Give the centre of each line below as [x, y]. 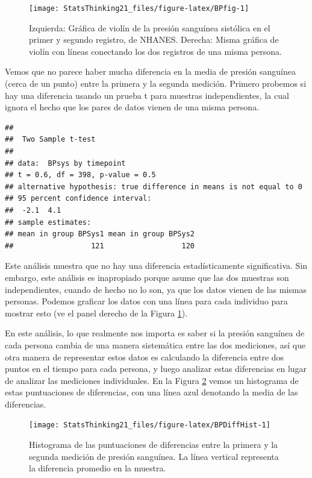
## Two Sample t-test [50, 140]
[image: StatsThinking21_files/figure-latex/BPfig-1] [139, 8]
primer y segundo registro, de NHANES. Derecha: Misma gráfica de [154, 39]
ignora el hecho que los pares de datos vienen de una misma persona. [132, 107]
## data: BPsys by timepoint [65, 163]
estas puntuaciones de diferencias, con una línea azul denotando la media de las [151, 392]
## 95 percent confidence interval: [78, 199]
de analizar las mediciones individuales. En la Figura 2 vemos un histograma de [152, 380]
